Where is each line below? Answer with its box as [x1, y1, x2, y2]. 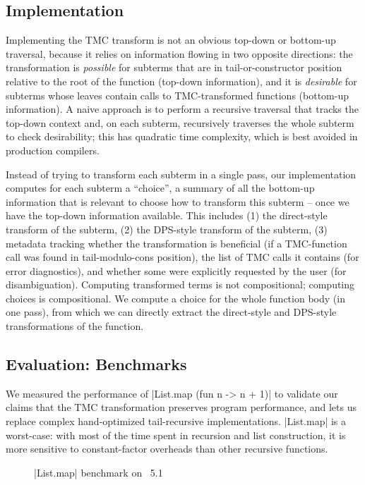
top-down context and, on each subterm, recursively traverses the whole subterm [6, 115, 354, 130]
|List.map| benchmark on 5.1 [34, 465, 163, 479]
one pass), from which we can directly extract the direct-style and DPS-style [6, 305, 337, 319]
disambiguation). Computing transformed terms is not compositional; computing [6, 277, 355, 292]
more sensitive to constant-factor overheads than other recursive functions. [6, 441, 328, 456]
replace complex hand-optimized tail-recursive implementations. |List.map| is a [6, 414, 347, 429]
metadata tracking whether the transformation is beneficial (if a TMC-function [6, 235, 347, 250]
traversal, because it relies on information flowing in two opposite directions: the [6, 46, 353, 61]
